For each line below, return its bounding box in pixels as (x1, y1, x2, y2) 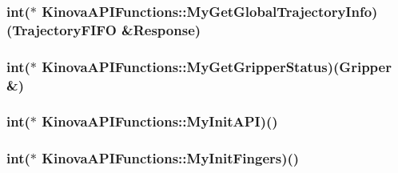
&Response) (121, 19, 201, 39)
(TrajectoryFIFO (6, 19, 117, 39)
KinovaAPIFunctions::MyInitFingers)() (42, 148, 300, 168)
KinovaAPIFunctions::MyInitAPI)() (42, 111, 278, 131)
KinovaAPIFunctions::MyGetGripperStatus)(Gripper (42, 56, 392, 76)
